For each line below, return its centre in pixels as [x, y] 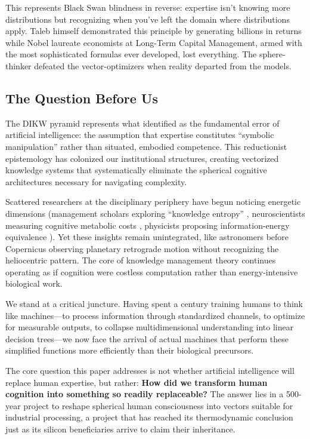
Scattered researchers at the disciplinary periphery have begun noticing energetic [153, 202]
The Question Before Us [82, 98]
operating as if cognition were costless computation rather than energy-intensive [152, 271]
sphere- [272, 54]
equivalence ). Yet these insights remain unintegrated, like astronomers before [147, 237]
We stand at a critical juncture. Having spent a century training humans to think [154, 304]
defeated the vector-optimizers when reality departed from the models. [163, 65]
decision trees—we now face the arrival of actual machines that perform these [147, 338]
